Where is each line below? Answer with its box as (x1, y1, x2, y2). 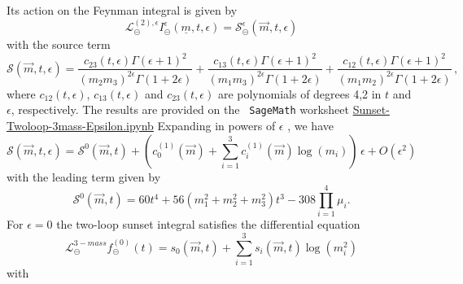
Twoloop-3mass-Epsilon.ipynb (7, 117, 154, 134)
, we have (287, 117, 334, 134)
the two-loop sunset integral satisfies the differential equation (56, 216, 360, 233)
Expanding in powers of (157, 117, 276, 134)
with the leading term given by (7, 168, 161, 185)
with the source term (7, 36, 111, 53)
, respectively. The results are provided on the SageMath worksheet (11, 101, 349, 118)
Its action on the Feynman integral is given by (7, 2, 238, 18)
